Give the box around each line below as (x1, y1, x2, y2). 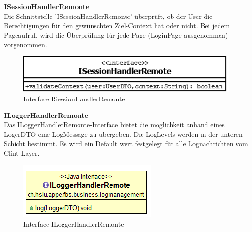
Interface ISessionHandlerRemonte (23, 94, 125, 104)
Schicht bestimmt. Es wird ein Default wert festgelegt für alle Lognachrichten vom (4, 138, 248, 149)
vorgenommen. (4, 39, 47, 50)
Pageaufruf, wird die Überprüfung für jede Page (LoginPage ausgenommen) (4, 30, 228, 40)
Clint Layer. (4, 148, 40, 158)
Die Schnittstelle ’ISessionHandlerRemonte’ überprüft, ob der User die (4, 11, 213, 21)
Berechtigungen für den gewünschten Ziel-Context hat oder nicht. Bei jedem (4, 20, 230, 31)
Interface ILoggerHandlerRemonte (23, 219, 124, 229)
